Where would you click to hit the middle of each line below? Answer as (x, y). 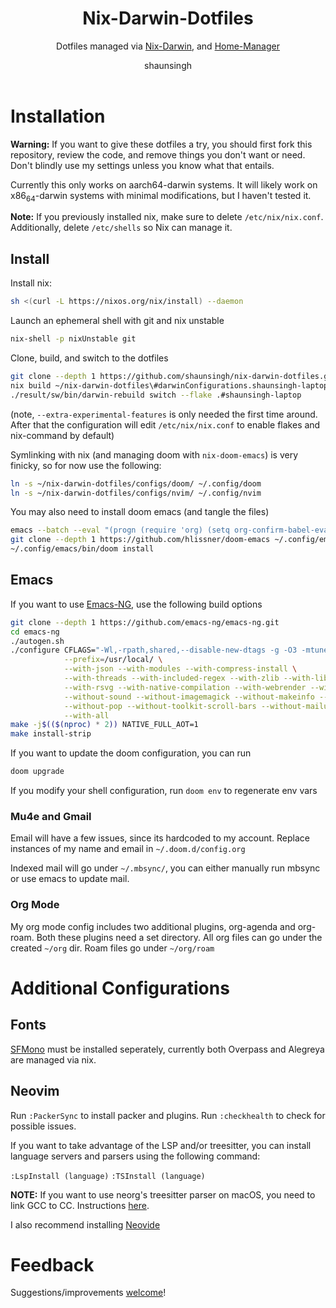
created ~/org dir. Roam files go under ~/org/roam (112, 948)
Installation (58, 116)
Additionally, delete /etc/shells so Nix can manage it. (121, 228)
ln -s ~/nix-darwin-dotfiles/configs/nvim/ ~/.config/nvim (136, 493)
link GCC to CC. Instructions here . (80, 1205)
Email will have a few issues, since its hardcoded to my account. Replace (160, 838)
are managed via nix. (53, 1059)
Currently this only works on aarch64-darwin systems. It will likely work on (164, 184)
